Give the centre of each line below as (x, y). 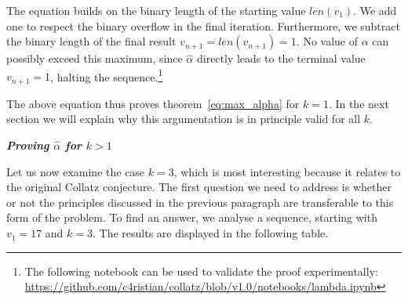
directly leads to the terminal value (281, 58)
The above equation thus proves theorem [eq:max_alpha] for (153, 103)
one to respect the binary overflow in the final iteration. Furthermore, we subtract (203, 25)
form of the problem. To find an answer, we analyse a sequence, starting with (192, 217)
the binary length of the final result (91, 41)
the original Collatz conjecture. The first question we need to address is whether (199, 187)
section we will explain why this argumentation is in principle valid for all (184, 119)
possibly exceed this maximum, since (95, 58)
